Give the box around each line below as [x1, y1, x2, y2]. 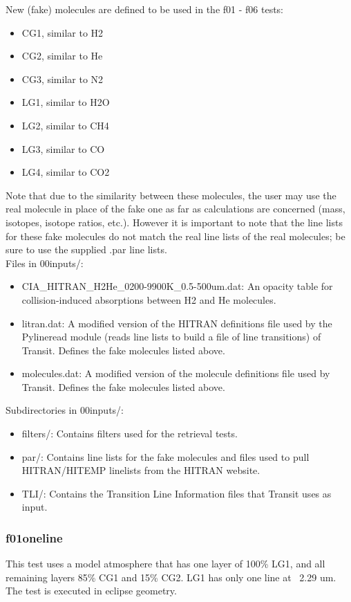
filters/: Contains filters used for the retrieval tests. [21, 426, 238, 441]
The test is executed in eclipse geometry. [6, 583, 177, 598]
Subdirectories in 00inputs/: [6, 403, 124, 417]
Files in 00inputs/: [6, 255, 84, 270]
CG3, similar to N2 [21, 71, 104, 86]
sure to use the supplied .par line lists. [6, 242, 167, 257]
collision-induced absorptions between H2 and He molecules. [21, 292, 276, 307]
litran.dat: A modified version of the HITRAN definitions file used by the [21, 316, 332, 330]
